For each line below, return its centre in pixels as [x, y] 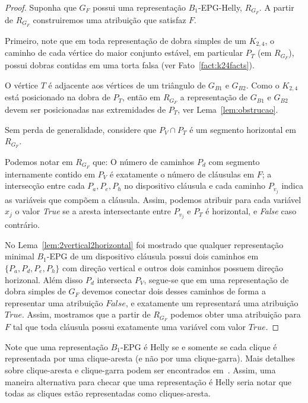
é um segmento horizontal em [243, 129]
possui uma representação [139, 7]
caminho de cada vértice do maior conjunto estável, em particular [124, 53]
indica [292, 185]
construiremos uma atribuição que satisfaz [109, 19]
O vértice [22, 85]
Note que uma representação [56, 346]
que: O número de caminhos [144, 161]
